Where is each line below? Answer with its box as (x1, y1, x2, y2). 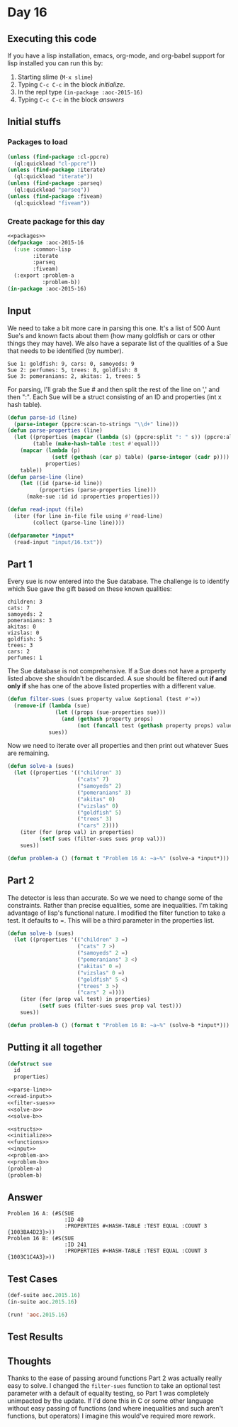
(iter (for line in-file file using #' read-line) (13, 512, 163, 519)
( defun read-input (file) (7, 506, 84, 514)
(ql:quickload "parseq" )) (13, 186, 91, 194)
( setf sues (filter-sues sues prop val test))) (38, 1002, 182, 1009)
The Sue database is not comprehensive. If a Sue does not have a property (7, 667, 227, 675)
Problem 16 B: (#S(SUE (7, 1235, 74, 1242)
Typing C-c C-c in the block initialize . (17, 80, 125, 89)
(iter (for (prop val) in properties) (20, 829, 135, 836)
